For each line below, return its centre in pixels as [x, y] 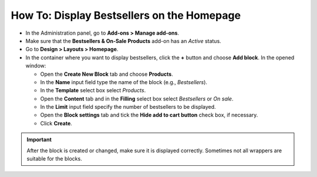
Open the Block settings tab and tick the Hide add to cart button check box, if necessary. [149, 115]
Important [39, 140]
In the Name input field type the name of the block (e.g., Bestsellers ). [124, 82]
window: [36, 66]
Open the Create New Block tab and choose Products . [107, 74]
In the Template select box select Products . [93, 91]
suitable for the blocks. [54, 159]
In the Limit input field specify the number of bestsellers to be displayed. [128, 107]
